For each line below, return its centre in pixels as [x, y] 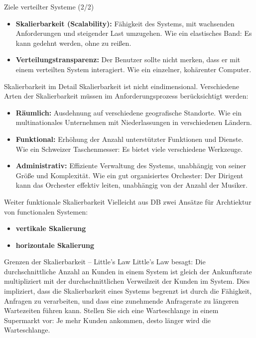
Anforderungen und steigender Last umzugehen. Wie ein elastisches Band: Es [134, 33]
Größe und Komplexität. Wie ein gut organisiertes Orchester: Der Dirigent [129, 175]
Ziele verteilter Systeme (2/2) [49, 6]
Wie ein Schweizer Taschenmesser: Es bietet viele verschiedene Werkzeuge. [129, 149]
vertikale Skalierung [51, 228]
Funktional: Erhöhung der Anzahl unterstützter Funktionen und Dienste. [129, 139]
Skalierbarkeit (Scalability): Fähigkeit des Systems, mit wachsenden [125, 23]
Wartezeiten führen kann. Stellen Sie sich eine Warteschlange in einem [111, 310]
